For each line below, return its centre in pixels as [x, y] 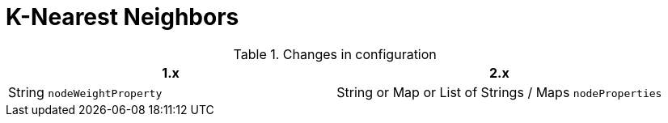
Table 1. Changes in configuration [335, 54]
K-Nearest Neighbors [123, 17]
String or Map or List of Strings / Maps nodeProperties [499, 92]
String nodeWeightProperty [85, 92]
